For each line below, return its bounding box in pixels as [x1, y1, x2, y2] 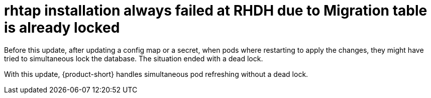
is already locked [4, 19, 120, 36]
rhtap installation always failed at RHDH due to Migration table [4, 2, 427, 19]
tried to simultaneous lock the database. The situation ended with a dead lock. [4, 54, 263, 63]
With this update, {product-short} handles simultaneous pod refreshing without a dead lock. [4, 69, 308, 78]
